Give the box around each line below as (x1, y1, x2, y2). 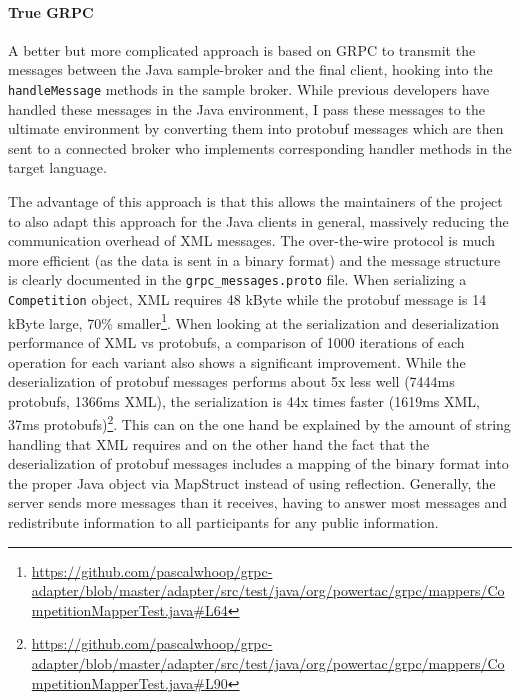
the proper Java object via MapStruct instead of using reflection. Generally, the (8, 472, 496, 493)
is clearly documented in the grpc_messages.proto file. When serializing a (8, 269, 467, 290)
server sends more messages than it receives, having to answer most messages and (8, 492, 508, 513)
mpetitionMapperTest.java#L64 (31, 599, 228, 620)
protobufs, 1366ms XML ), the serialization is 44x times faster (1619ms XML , (8, 390, 480, 411)
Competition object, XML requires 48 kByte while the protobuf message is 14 (8, 289, 487, 310)
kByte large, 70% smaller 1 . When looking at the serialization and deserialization (8, 309, 499, 333)
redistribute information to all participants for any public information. (8, 511, 439, 532)
